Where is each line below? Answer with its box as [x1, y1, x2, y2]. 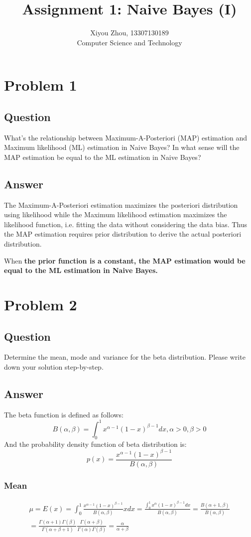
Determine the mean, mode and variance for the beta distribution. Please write [4, 352, 246, 362]
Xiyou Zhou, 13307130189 [90, 27, 169, 38]
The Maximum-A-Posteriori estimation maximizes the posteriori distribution [4, 199, 238, 210]
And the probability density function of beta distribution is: [4, 438, 187, 449]
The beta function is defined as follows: [4, 409, 124, 419]
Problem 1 [4, 75, 77, 95]
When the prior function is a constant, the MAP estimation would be [4, 255, 246, 266]
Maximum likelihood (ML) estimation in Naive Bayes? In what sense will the [4, 142, 240, 152]
